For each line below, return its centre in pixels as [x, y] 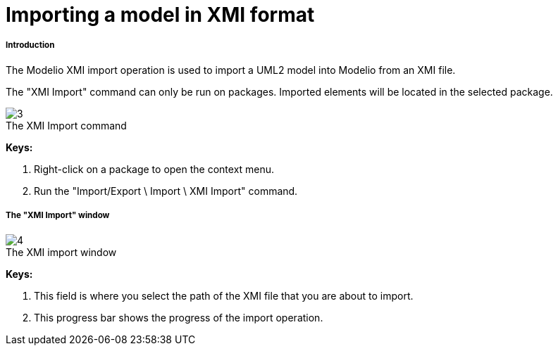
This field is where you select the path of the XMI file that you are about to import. [224, 295]
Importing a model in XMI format [160, 15]
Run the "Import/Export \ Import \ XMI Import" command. [166, 191]
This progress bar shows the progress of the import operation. [179, 317]
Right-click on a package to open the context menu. [154, 169]
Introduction [30, 45]
